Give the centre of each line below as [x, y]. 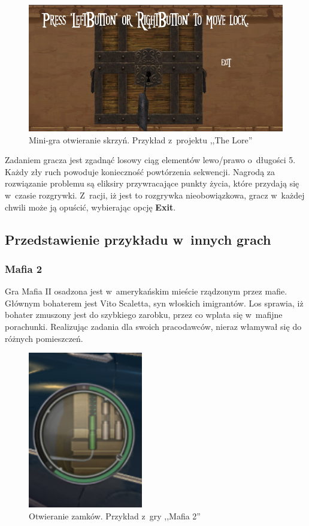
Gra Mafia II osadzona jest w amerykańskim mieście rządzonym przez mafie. [146, 291]
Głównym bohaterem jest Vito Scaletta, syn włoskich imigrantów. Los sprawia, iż [154, 303]
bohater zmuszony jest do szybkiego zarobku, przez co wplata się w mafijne [144, 315]
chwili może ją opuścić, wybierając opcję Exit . [90, 207]
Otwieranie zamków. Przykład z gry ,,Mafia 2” [115, 516]
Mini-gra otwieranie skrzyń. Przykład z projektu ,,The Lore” [141, 139]
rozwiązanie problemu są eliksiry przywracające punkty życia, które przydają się [152, 183]
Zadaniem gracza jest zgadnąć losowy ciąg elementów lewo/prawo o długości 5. [150, 160]
